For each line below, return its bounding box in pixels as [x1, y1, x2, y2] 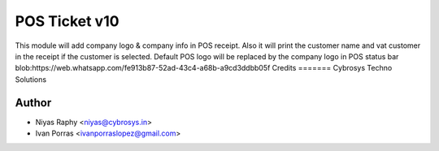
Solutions [15, 74, 47, 84]
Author [15, 96, 52, 110]
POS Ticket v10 [15, 12, 120, 30]
